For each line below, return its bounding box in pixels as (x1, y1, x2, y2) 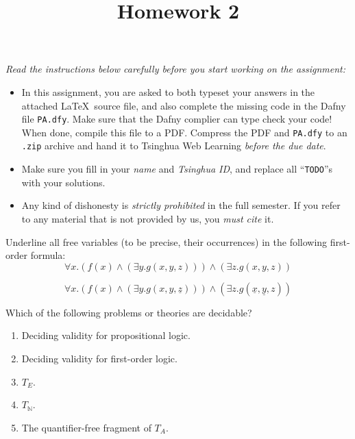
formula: (30, 248, 66, 262)
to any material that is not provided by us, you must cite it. (21, 211, 274, 225)
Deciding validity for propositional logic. (21, 328, 191, 342)
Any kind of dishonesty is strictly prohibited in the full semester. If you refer (21, 198, 341, 212)
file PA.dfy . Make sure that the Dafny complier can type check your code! (21, 112, 332, 126)
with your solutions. (21, 175, 106, 189)
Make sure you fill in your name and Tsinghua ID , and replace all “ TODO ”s (21, 162, 333, 176)
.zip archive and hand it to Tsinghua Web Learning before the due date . (21, 138, 326, 153)
